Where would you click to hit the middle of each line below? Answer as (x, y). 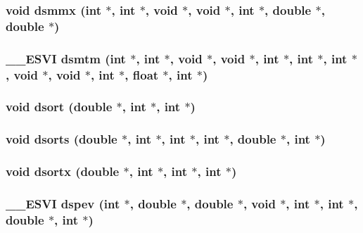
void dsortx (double (63, 171)
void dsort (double (59, 107)
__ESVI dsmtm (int (66, 58)
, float (142, 74)
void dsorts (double (62, 139)
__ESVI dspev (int (63, 203)
